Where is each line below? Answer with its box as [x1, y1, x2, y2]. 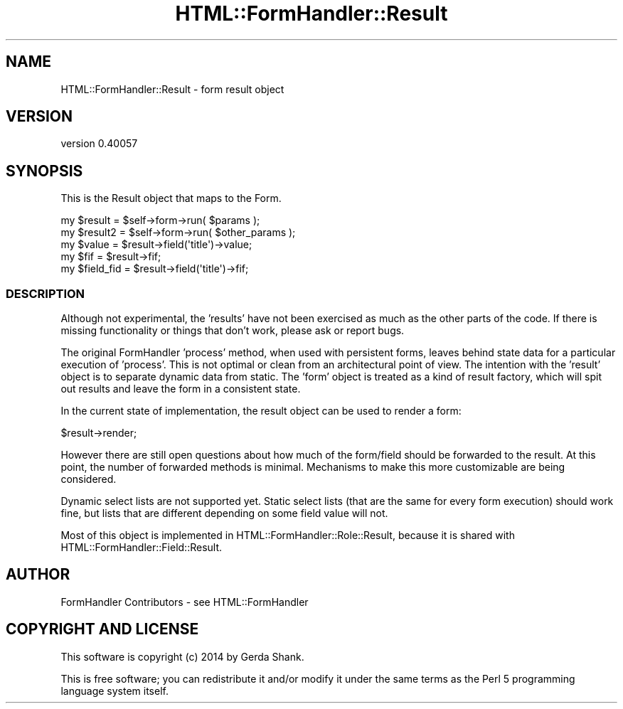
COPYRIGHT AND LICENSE [6, 620, 199, 639]
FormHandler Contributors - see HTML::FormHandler [60, 595, 309, 608]
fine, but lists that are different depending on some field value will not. [60, 507, 388, 520]
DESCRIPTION [6, 286, 85, 301]
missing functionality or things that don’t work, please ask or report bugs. [60, 324, 405, 337]
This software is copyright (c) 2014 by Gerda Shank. [60, 650, 304, 663]
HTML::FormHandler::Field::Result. [60, 541, 223, 554]
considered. [60, 473, 117, 486]
